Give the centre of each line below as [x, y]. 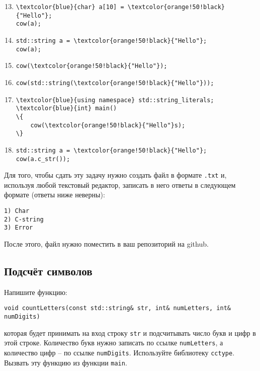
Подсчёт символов [48, 271]
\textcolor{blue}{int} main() [66, 108]
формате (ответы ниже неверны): [55, 195]
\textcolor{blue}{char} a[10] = [70, 7]
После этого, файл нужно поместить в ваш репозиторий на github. [106, 244]
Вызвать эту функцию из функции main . [66, 362]
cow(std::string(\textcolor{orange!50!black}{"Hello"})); [115, 83]
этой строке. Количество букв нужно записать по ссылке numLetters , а [114, 343]
